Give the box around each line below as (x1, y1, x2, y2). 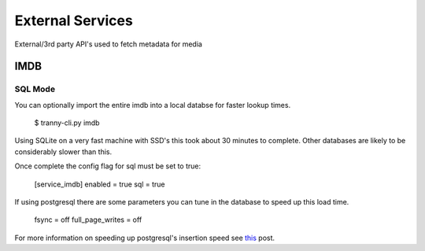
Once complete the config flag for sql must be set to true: (14, 161, 201, 171)
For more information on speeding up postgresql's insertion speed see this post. (14, 233, 275, 242)
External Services (14, 12, 133, 29)
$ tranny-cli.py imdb (34, 118, 100, 127)
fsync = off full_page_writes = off (34, 215, 142, 224)
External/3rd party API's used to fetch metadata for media (14, 39, 202, 49)
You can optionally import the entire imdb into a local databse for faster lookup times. (14, 100, 291, 109)
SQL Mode (14, 83, 55, 94)
